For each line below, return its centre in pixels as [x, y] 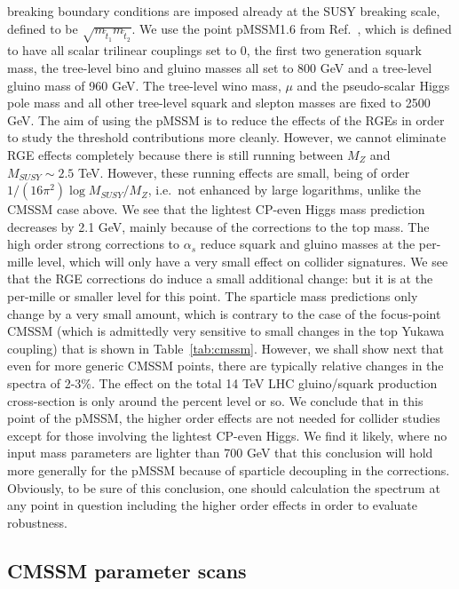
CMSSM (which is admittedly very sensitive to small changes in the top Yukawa [226, 331]
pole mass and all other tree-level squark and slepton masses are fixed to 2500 [219, 103]
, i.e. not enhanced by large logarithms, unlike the [285, 190]
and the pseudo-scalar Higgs [373, 85]
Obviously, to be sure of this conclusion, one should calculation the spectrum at [224, 487]
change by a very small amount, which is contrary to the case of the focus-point [224, 313]
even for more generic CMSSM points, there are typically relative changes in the [226, 366]
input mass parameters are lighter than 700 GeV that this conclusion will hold [220, 453]
